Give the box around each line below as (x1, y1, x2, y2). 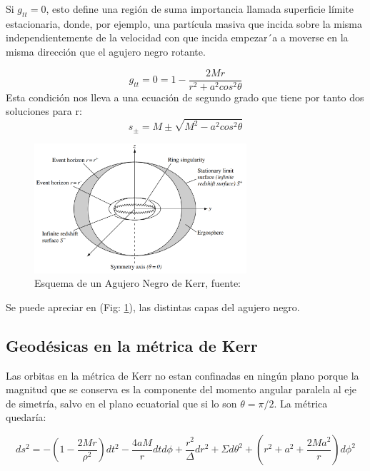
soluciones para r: (6, 103, 82, 118)
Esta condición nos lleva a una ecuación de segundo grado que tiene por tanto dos (6, 89, 364, 104)
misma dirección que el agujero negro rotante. (6, 44, 206, 59)
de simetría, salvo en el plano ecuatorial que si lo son (6, 395, 237, 410)
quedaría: (6, 410, 46, 425)
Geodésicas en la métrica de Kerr (6, 334, 258, 356)
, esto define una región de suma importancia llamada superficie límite (46, 1, 354, 16)
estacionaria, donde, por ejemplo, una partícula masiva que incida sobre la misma (6, 16, 363, 31)
